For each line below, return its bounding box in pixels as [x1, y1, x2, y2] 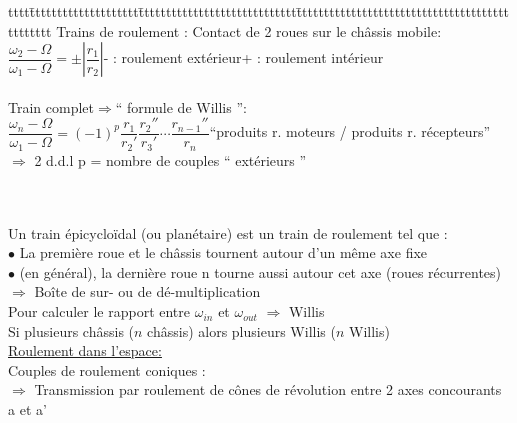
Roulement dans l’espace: [8, 340, 162, 361]
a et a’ [8, 399, 47, 420]
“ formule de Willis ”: [115, 96, 247, 117]
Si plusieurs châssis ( [8, 320, 135, 341]
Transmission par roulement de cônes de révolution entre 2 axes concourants [34, 379, 502, 400]
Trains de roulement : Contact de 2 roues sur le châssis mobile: [56, 20, 442, 41]
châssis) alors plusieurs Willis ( [147, 320, 336, 341]
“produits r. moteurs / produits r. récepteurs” [209, 121, 491, 142]
